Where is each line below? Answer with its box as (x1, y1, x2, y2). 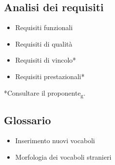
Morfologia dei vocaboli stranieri (15, 151, 112, 162)
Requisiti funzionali (15, 22, 73, 33)
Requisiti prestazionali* (15, 71, 85, 81)
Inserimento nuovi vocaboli (15, 135, 95, 145)
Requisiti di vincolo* (15, 55, 76, 65)
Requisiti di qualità (15, 38, 72, 49)
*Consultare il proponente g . (4, 87, 86, 99)
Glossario (4, 113, 51, 128)
